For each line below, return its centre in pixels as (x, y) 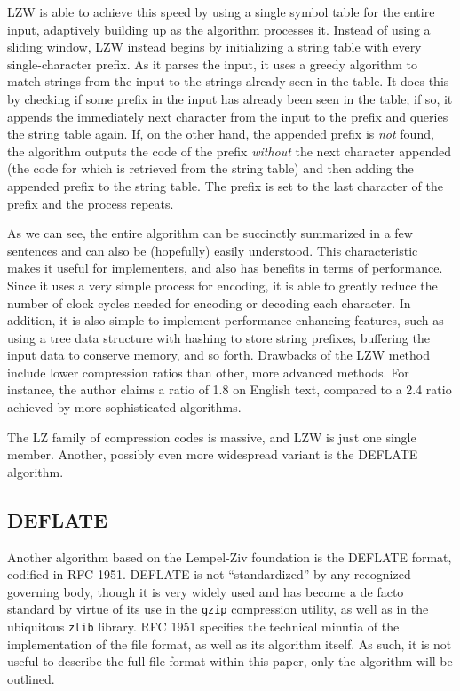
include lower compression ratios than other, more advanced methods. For (208, 372)
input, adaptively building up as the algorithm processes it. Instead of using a (219, 29)
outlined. (31, 678)
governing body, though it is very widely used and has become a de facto (206, 591)
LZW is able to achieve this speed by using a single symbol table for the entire (221, 12)
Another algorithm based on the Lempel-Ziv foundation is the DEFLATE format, (230, 556)
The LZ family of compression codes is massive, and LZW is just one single (212, 437)
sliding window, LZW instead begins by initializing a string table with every (214, 47)
